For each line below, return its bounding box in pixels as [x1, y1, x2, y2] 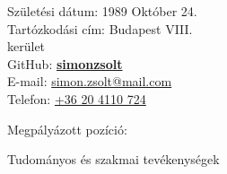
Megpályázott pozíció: [7, 119, 127, 138]
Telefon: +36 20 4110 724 [7, 89, 146, 108]
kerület [7, 37, 46, 56]
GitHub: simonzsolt [7, 54, 123, 73]
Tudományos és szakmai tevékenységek [7, 150, 220, 169]
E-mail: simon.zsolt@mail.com [7, 72, 172, 91]
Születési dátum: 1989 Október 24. [7, 2, 197, 20]
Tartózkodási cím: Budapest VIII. [7, 19, 193, 38]
